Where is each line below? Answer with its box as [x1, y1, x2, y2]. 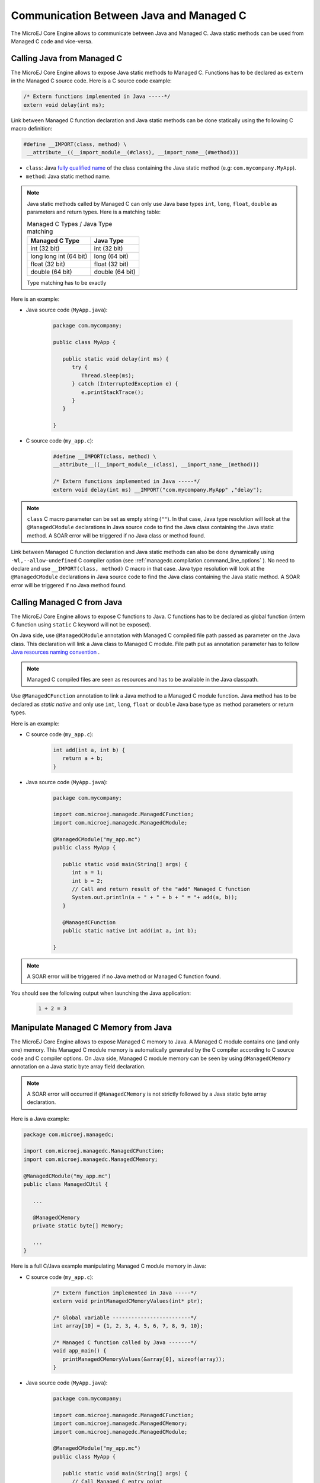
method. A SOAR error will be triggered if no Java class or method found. [27, 532, 206, 539]
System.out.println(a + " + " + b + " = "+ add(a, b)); [72, 894, 238, 901]
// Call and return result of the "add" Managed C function [72, 886, 250, 892]
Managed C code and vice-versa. [11, 37, 93, 44]
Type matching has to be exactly [27, 279, 107, 286]
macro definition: [11, 125, 53, 132]
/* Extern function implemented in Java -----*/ [53, 1289, 197, 1296]
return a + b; [62, 755, 104, 762]
